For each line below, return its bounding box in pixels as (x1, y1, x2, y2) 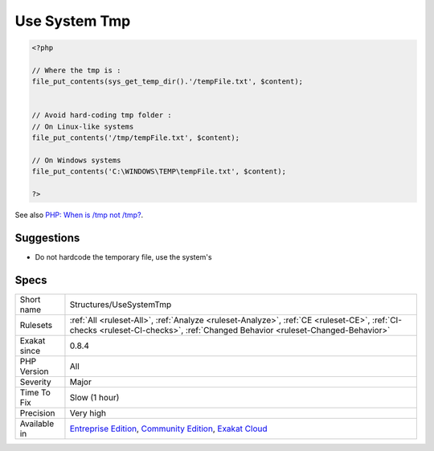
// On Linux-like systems (31, 121, 134, 131)
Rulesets (19, 320, 52, 331)
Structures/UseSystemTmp (69, 299, 172, 310)
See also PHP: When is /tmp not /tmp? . (14, 210, 144, 220)
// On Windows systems (31, 156, 121, 165)
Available (19, 418, 55, 429)
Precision (19, 408, 55, 419)
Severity (19, 376, 51, 387)
